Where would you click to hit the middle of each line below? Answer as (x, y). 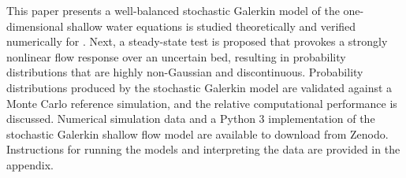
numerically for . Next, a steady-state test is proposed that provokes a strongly (197, 41)
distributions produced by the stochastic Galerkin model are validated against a (199, 87)
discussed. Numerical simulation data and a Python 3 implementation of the (191, 119)
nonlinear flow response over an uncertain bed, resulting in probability (176, 56)
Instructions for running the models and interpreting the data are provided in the (203, 149)
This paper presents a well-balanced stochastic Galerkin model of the (173, 10)
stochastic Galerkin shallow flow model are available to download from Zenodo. (197, 133)
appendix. (30, 164)
